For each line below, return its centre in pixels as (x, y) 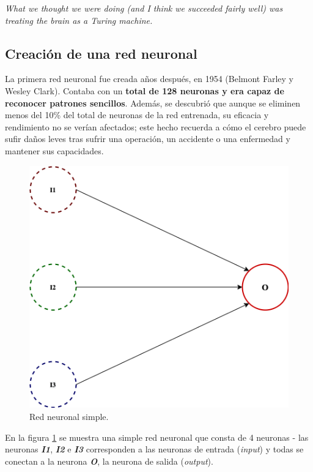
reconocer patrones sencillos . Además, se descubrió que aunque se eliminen (153, 103)
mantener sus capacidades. (54, 150)
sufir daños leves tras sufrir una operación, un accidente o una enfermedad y (148, 139)
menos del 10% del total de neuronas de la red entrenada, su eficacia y (137, 115)
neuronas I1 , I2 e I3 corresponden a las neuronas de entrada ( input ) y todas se (154, 449)
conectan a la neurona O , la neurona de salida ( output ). (109, 461)
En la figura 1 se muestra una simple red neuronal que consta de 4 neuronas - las (157, 437)
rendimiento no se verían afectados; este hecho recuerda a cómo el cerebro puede (156, 126)
